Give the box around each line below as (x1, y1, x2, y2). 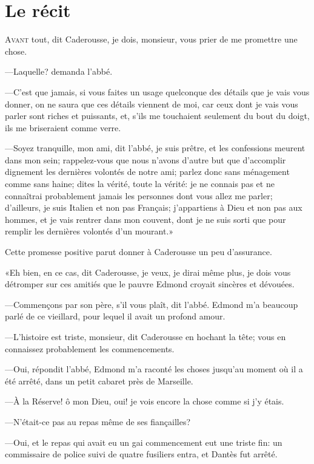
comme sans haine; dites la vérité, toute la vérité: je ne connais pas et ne (5, 177, 275, 190)
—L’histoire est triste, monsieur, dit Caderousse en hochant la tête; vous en (5, 330, 286, 343)
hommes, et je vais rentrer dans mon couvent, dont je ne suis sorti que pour (5, 213, 286, 225)
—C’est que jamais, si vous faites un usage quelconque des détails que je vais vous (5, 85, 310, 98)
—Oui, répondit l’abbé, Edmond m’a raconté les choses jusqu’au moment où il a (5, 363, 303, 375)
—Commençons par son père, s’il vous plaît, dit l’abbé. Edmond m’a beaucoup (5, 298, 298, 310)
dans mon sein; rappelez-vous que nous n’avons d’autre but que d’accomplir (5, 153, 286, 166)
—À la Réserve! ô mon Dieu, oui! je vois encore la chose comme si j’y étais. (5, 395, 284, 408)
